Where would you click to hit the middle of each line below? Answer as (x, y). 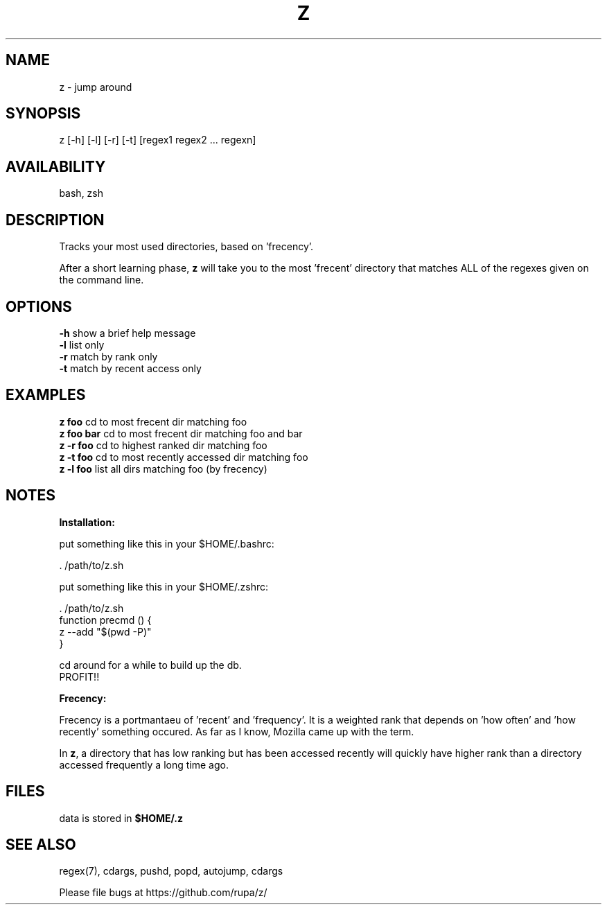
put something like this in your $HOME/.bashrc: (167, 543)
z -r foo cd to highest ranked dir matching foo (163, 445)
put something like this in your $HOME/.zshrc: (164, 586)
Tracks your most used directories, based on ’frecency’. (186, 247)
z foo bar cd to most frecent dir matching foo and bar (181, 433)
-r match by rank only (108, 356)
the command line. (102, 280)
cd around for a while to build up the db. (150, 665)
